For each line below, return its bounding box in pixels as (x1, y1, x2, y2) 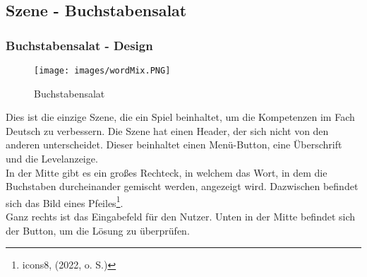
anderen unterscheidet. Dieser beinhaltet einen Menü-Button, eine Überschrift (6, 137, 342, 152)
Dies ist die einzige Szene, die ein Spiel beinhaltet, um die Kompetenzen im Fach (6, 110, 355, 124)
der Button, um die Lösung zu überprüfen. (6, 223, 190, 237)
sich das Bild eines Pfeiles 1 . (6, 193, 124, 210)
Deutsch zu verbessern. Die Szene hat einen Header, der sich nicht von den (6, 123, 329, 138)
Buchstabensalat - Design (6, 36, 153, 54)
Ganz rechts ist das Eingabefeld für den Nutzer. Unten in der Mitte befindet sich (6, 209, 356, 224)
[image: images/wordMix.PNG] (34, 66, 171, 76)
